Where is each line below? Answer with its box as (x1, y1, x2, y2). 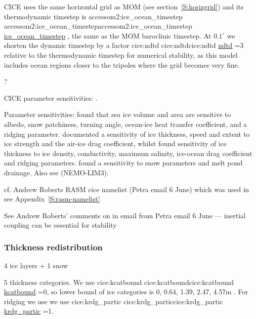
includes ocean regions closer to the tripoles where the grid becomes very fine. (4, 59, 240, 70)
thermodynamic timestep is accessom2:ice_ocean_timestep (4, 11, 183, 21)
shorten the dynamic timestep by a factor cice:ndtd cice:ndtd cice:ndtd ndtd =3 (4, 40, 244, 50)
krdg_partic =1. (4, 306, 54, 316)
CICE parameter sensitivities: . (4, 92, 98, 103)
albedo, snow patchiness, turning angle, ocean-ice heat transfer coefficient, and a (4, 119, 247, 129)
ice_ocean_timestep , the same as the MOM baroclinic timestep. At (4, 30, 212, 40)
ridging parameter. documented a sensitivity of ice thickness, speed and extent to (4, 128, 250, 139)
